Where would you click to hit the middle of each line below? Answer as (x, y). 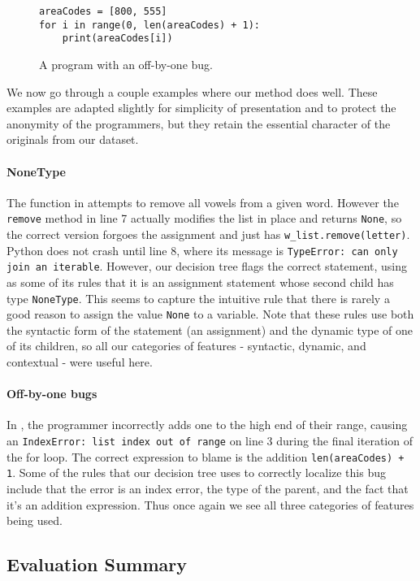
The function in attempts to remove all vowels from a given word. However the (203, 202)
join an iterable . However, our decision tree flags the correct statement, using (207, 266)
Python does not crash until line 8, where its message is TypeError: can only (202, 250)
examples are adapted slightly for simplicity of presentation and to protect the (201, 108)
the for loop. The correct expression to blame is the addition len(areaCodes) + (206, 456)
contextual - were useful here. (80, 362)
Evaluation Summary (97, 564)
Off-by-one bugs (52, 394)
